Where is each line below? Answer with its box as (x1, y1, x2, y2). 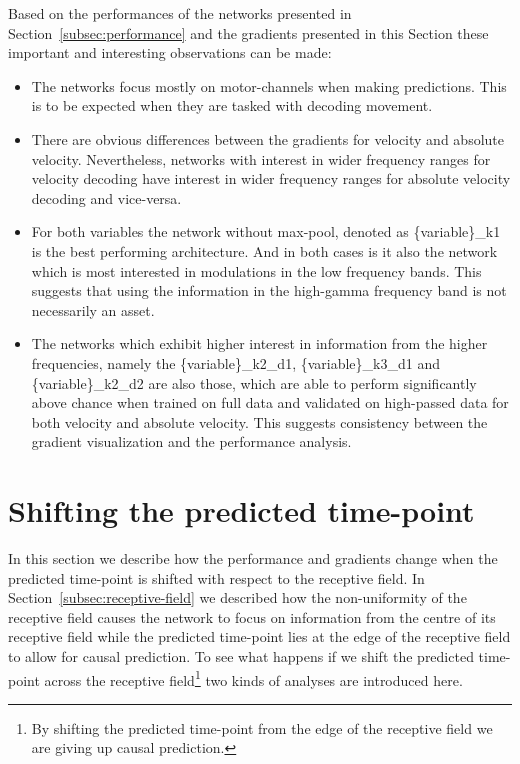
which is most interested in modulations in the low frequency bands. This (31, 260, 482, 281)
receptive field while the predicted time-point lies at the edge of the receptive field (8, 626, 511, 647)
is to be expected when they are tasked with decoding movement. (31, 95, 433, 116)
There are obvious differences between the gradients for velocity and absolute (31, 128, 504, 149)
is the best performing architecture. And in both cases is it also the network (31, 240, 498, 261)
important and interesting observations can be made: (8, 42, 332, 63)
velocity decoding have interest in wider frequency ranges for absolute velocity (31, 168, 511, 189)
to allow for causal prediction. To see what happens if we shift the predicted (8, 645, 474, 666)
